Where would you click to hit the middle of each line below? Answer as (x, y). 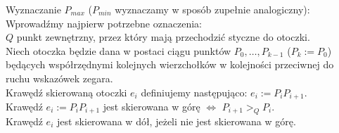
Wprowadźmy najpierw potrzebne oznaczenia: (104, 23)
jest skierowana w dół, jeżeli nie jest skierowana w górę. (176, 121)
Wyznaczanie (33, 9)
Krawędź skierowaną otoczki (66, 92)
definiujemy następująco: (194, 92)
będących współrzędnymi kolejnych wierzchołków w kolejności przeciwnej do (170, 64)
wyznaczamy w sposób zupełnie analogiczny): (212, 9)
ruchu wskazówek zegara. (59, 78)
